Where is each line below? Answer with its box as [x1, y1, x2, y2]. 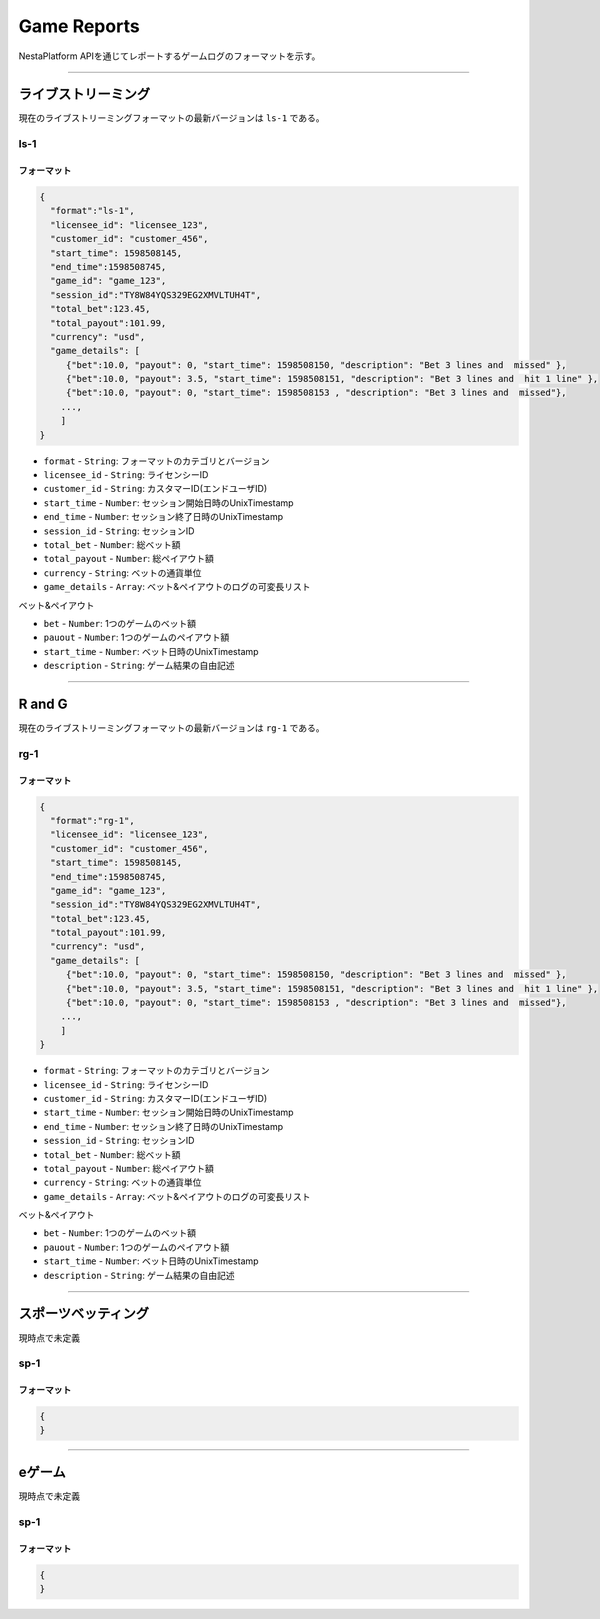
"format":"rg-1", [50, 815, 135, 826]
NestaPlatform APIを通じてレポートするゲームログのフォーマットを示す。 [18, 50, 321, 62]
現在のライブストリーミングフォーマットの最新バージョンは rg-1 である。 [18, 722, 325, 734]
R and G [18, 695, 69, 712]
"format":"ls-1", [50, 205, 135, 217]
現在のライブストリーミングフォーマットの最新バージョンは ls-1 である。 [18, 112, 325, 124]
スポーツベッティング [18, 1305, 150, 1322]
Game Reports [18, 15, 140, 37]
